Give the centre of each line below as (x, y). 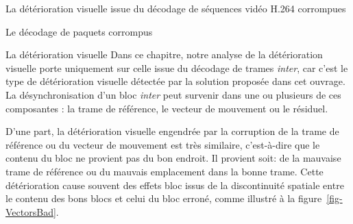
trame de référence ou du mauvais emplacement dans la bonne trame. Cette (165, 171)
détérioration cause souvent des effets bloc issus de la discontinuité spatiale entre (175, 185)
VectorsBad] (31, 211)
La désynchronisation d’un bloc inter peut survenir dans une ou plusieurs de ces (173, 94)
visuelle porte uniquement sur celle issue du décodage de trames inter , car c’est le (177, 67)
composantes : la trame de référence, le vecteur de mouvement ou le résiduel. (167, 108)
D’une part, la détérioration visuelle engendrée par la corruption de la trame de (172, 131)
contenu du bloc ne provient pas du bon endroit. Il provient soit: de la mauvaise (173, 158)
